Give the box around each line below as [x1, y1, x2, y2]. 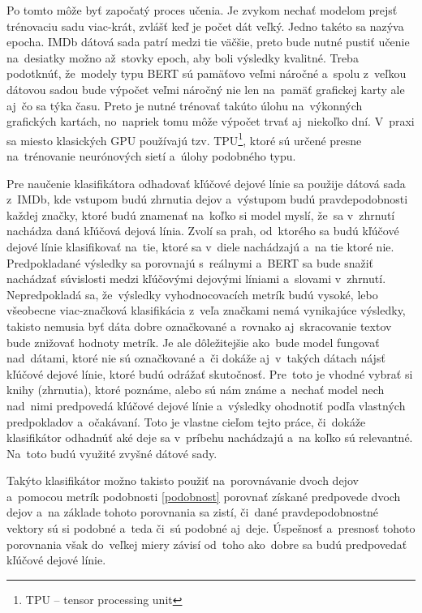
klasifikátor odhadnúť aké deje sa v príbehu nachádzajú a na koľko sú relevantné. [6, 429, 413, 446]
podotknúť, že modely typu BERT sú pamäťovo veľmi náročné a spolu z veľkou [6, 65, 407, 82]
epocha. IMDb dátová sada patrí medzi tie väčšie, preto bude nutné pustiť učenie [6, 33, 410, 50]
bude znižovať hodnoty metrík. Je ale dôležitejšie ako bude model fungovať [6, 333, 380, 350]
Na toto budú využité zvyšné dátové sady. [6, 444, 217, 461]
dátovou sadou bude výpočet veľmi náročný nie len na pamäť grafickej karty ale [6, 80, 405, 97]
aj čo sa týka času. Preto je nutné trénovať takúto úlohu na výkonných [6, 96, 363, 114]
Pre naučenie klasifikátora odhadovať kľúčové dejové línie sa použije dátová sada [6, 174, 406, 191]
